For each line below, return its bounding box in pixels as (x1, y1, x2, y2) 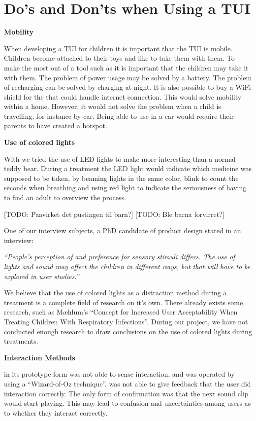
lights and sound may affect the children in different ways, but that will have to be (4, 261, 251, 271)
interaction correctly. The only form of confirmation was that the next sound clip (4, 388, 249, 398)
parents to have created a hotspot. (4, 120, 107, 131)
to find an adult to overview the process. (4, 192, 126, 203)
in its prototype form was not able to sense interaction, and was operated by (4, 369, 235, 379)
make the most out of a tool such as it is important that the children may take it (4, 62, 249, 72)
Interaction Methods (4, 352, 75, 362)
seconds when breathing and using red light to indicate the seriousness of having (4, 182, 247, 193)
